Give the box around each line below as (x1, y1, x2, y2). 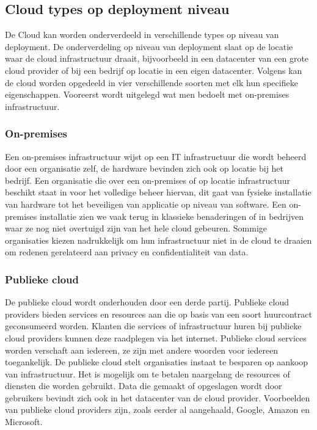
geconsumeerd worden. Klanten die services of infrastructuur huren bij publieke (5, 319, 302, 332)
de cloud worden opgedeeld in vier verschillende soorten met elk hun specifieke (5, 76, 298, 89)
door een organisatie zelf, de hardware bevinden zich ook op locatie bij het (5, 162, 284, 175)
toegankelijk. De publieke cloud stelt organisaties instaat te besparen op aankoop (5, 355, 308, 368)
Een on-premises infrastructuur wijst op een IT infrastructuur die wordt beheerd (5, 150, 307, 162)
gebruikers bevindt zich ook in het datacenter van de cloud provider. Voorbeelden (5, 391, 310, 404)
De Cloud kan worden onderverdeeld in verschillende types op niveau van (5, 28, 279, 41)
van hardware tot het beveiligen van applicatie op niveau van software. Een (5, 197, 286, 210)
